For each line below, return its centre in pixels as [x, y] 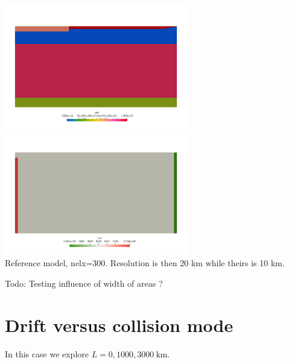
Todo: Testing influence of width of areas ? [84, 283]
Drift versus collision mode [119, 324]
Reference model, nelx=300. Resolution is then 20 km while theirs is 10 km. [145, 263]
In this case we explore [47, 353]
